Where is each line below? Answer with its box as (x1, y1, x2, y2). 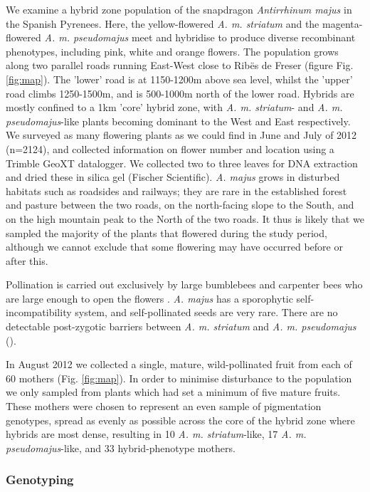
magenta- (322, 16, 363, 31)
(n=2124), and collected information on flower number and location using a (6, 141, 334, 156)
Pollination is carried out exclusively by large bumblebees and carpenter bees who (6, 277, 363, 292)
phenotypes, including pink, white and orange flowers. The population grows (6, 43, 339, 58)
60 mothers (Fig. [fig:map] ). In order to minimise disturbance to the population (6, 370, 352, 385)
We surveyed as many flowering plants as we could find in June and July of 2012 (6, 127, 357, 142)
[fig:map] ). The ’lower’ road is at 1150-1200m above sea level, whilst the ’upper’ (6, 71, 353, 86)
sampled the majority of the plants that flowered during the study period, (6, 225, 327, 240)
